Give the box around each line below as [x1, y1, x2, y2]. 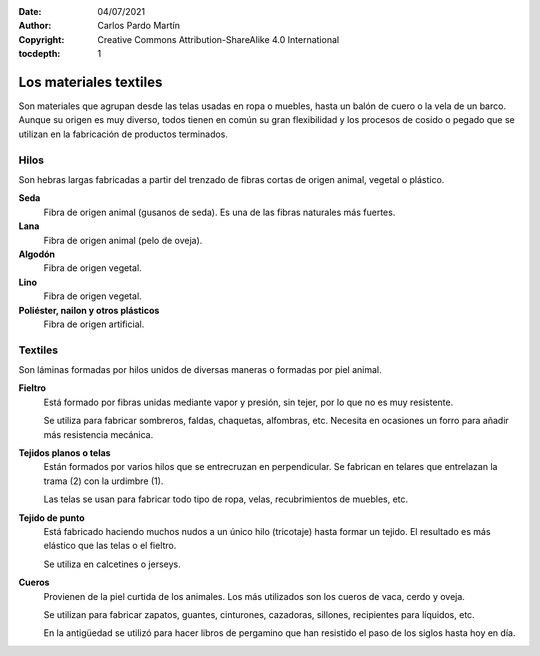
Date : [18, 6, 42, 17]
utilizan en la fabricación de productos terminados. [18, 128, 229, 140]
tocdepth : [18, 48, 61, 60]
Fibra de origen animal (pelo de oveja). [43, 234, 203, 246]
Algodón [18, 248, 55, 260]
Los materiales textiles [18, 73, 163, 90]
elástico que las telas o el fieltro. [43, 540, 177, 552]
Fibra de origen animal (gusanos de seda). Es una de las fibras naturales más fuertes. [43, 206, 396, 218]
